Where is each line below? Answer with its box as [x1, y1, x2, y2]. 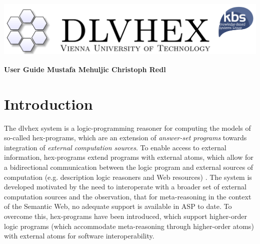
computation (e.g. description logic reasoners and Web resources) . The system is [4, 171, 252, 182]
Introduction [4, 93, 93, 114]
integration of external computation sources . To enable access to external [4, 142, 226, 152]
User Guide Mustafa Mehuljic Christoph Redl [4, 64, 166, 74]
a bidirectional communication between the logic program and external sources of [4, 161, 253, 172]
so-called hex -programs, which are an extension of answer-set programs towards [4, 132, 247, 143]
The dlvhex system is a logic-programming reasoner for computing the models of [4, 122, 251, 133]
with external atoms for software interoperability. [4, 230, 154, 241]
